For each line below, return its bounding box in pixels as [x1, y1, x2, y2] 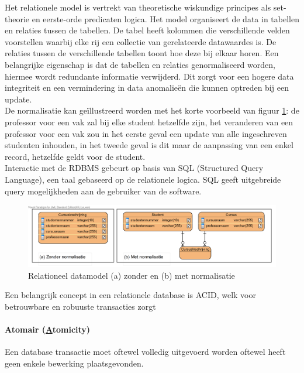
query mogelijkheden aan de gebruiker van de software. [5, 184, 202, 197]
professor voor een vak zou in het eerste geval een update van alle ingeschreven [5, 127, 287, 139]
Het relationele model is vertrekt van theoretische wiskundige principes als [5, 1, 271, 13]
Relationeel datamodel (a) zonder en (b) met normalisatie [28, 269, 235, 281]
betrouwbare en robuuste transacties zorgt [5, 300, 156, 312]
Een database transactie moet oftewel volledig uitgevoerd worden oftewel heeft [5, 345, 286, 358]
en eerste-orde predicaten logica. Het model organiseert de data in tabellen [32, 12, 299, 25]
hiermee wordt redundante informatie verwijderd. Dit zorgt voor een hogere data [5, 70, 294, 82]
